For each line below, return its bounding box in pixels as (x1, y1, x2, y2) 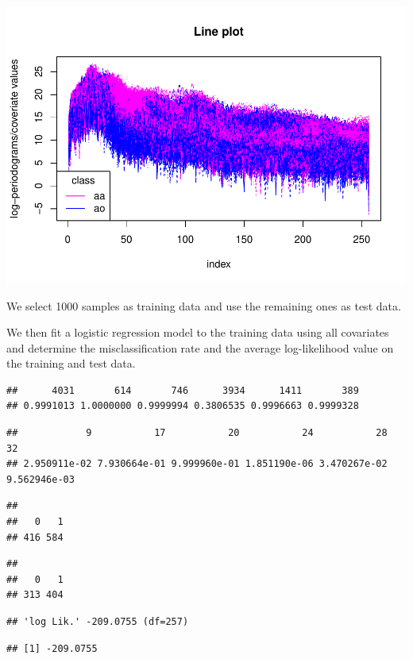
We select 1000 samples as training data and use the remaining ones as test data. (6, 297, 401, 314)
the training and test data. (6, 355, 136, 372)
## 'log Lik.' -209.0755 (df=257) (6, 616, 189, 628)
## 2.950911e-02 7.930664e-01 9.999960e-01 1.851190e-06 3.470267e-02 (6, 458, 388, 470)
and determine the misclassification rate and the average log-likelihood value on (6, 339, 394, 356)
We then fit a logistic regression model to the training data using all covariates (6, 324, 389, 341)
